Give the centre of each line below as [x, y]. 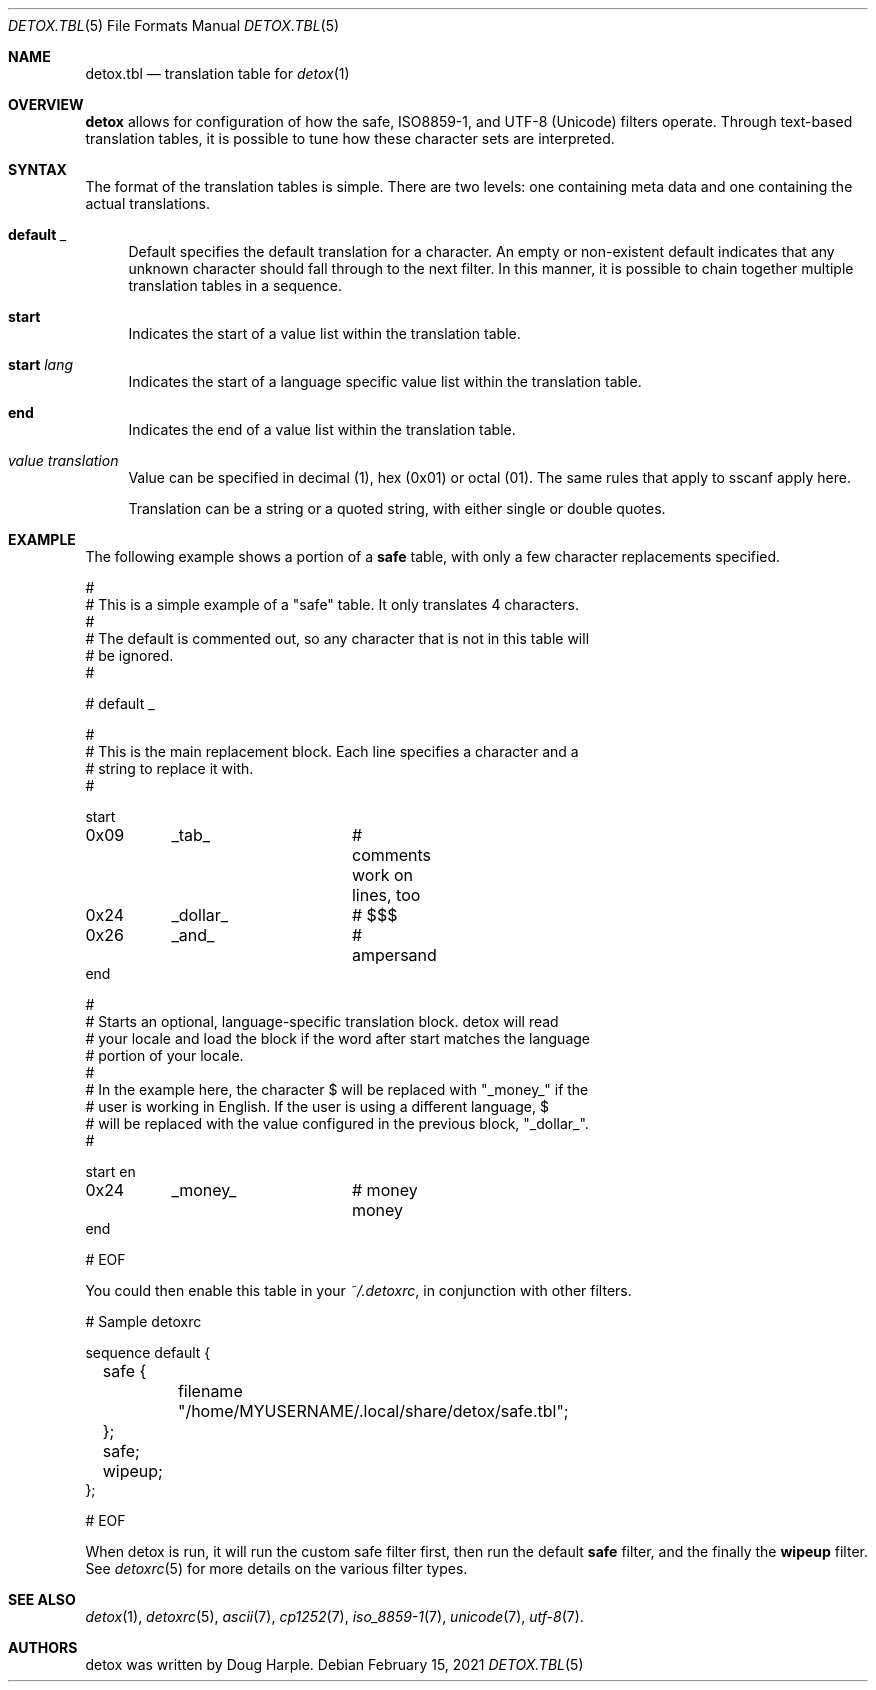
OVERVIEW [46, 104]
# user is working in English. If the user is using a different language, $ [317, 1106]
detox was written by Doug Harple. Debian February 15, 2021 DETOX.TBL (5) [334, 1664]
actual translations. [147, 203]
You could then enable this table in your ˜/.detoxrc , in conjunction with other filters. [358, 1290]
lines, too [386, 895]
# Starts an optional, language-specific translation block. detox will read [322, 1021]
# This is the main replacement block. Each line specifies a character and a [332, 751]
